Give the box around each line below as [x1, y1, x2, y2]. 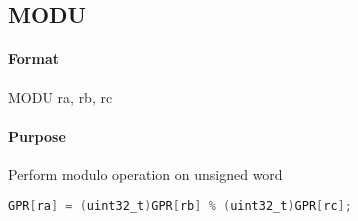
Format [8, 48, 59, 69]
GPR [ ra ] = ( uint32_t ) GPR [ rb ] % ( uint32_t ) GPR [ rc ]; [8, 198, 352, 213]
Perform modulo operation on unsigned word [8, 163, 283, 184]
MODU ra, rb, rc [8, 86, 113, 107]
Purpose [8, 125, 66, 146]
